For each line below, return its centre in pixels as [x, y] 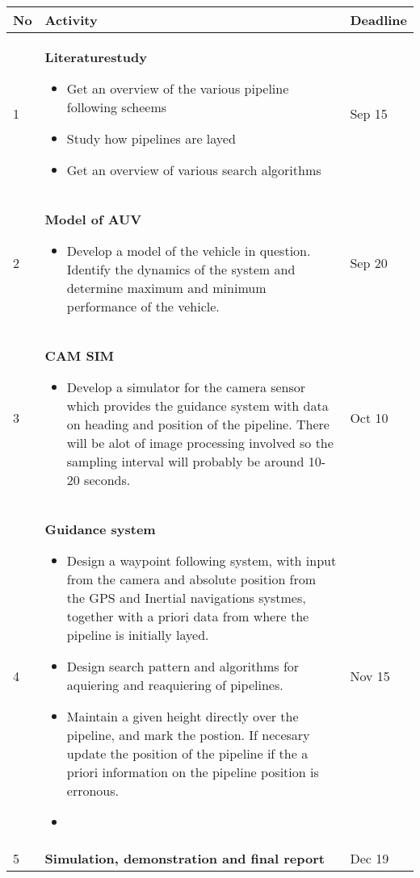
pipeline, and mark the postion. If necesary [188, 735]
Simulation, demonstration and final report [185, 858]
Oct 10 [369, 418]
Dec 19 [370, 858]
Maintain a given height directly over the [183, 716]
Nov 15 [370, 675]
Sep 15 [369, 113]
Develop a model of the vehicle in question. [189, 251]
